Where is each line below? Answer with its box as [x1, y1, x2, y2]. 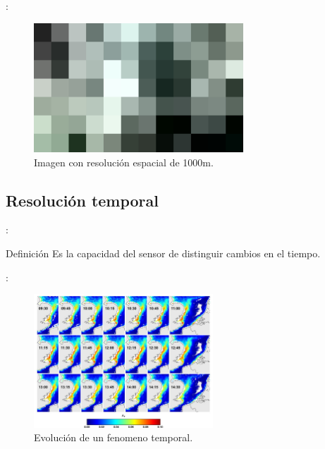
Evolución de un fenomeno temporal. [34, 430, 193, 445]
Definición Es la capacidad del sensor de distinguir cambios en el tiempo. [6, 246, 321, 261]
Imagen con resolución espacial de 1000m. [34, 154, 214, 169]
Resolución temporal [6, 189, 159, 211]
